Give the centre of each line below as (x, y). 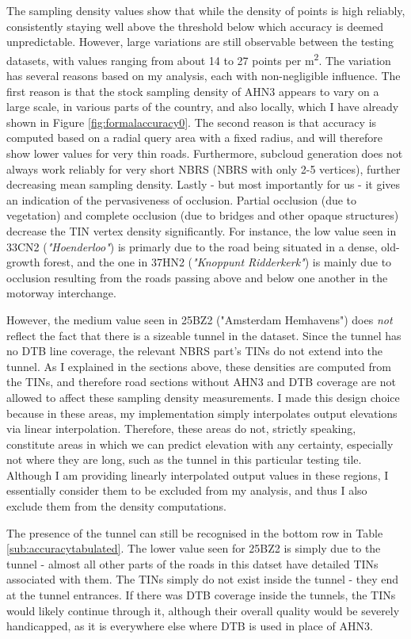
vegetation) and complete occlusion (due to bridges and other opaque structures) (203, 215)
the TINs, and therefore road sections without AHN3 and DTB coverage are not (201, 382)
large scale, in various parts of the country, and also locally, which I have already (203, 107)
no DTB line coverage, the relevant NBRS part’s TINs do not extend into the (195, 351)
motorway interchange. (61, 293)
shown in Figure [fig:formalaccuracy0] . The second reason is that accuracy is (192, 122)
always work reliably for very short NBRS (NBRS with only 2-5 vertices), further (204, 168)
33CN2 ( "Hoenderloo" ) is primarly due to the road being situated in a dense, (192, 246)
